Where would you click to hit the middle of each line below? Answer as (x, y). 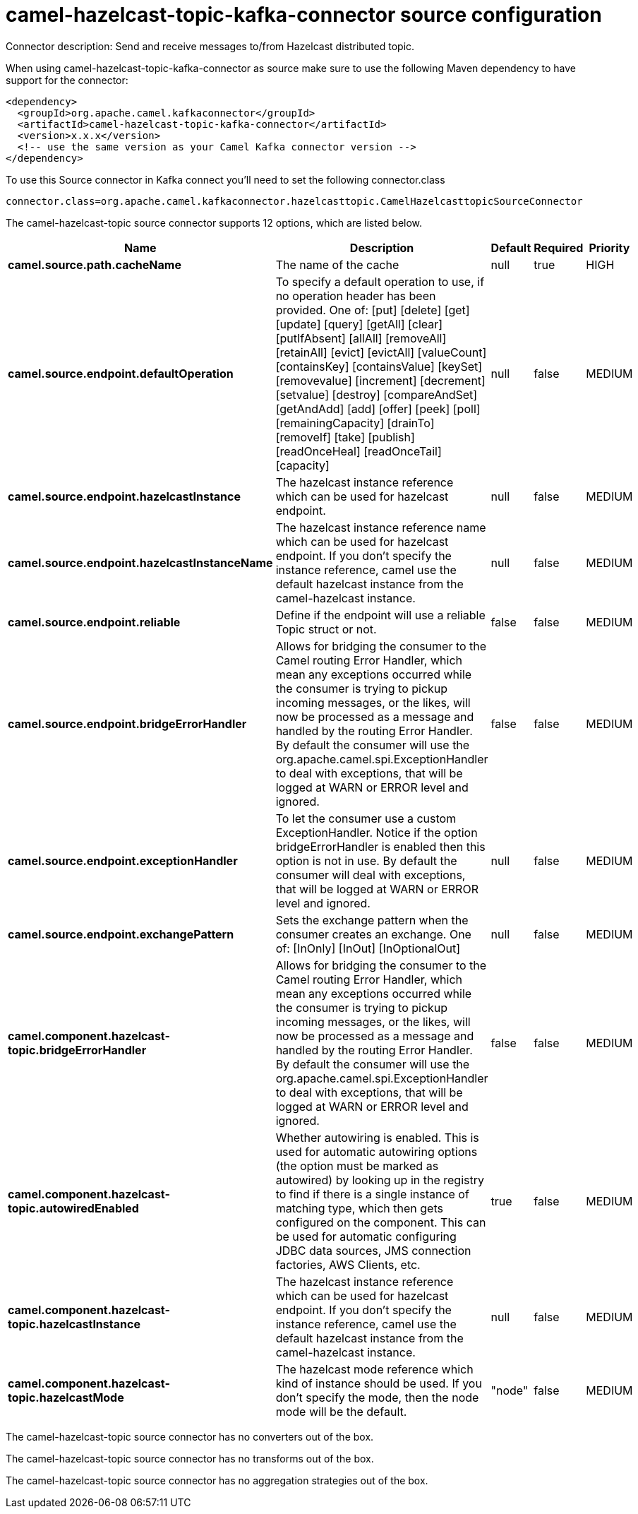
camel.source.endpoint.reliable (94, 622)
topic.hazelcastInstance (74, 1324)
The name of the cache (337, 264)
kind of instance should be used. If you (379, 1383)
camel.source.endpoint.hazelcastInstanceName (140, 562)
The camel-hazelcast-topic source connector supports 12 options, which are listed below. (214, 222)
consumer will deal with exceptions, (371, 875)
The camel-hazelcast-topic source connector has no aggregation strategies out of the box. (217, 1480)
